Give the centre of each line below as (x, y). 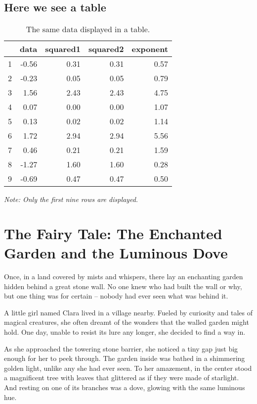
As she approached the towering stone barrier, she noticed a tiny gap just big (121, 348)
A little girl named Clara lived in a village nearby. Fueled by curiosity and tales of (128, 312)
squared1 (63, 49)
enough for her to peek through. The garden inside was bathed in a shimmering (125, 358)
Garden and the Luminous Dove (116, 253)
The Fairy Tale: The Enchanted (113, 233)
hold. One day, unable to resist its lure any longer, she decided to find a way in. (125, 332)
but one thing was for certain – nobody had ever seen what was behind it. (116, 296)
